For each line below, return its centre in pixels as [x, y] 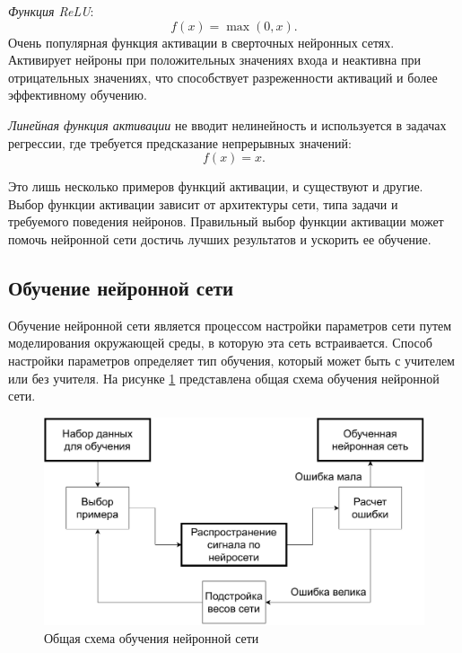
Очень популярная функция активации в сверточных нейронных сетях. [201, 42]
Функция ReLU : [51, 11]
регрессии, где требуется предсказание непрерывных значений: [180, 142]
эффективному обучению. [78, 95]
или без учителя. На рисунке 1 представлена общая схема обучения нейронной [224, 378]
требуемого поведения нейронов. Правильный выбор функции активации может [226, 221]
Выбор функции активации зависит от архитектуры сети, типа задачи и [203, 203]
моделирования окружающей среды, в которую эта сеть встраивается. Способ [220, 343]
